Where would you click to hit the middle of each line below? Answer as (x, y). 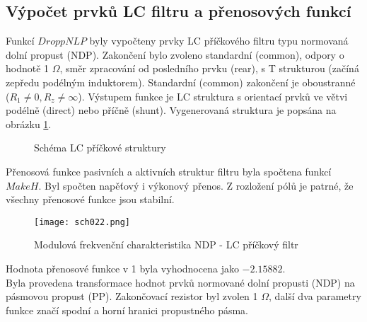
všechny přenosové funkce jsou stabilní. (90, 199)
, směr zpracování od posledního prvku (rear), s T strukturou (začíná (209, 68)
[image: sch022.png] (82, 222)
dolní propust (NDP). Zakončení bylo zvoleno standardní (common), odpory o (175, 54)
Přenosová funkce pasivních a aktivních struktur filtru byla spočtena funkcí (169, 171)
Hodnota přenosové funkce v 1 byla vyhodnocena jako (122, 268)
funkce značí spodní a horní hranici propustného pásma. (127, 310)
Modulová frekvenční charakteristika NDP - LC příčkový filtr (166, 245)
